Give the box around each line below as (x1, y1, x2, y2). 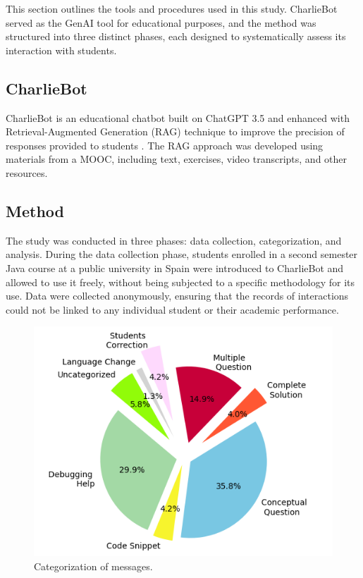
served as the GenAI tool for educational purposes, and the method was (6, 15, 316, 30)
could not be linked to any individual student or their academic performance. (6, 302, 339, 316)
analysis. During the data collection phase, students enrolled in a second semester (6, 247, 358, 262)
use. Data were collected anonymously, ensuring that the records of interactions (6, 288, 349, 303)
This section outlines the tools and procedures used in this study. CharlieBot (6, 1, 338, 16)
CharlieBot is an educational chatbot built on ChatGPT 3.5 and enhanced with (6, 110, 350, 125)
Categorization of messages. (34, 558, 153, 573)
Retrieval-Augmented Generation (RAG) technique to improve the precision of (6, 124, 345, 139)
